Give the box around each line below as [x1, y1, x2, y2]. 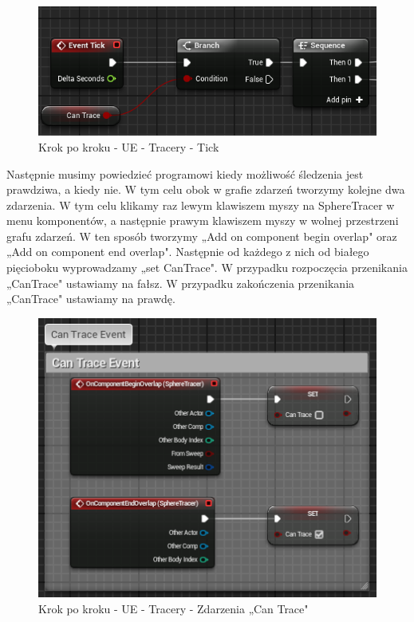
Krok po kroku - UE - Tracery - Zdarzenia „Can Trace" [38, 600, 309, 616]
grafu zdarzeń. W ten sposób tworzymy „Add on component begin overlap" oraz [6, 227, 397, 244]
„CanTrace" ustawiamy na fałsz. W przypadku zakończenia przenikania [6, 274, 355, 291]
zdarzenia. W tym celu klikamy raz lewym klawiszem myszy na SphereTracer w [6, 196, 395, 213]
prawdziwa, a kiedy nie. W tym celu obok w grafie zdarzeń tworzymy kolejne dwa [6, 181, 405, 198]
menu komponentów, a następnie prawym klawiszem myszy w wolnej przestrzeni [6, 212, 399, 229]
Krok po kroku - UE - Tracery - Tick [38, 138, 219, 155]
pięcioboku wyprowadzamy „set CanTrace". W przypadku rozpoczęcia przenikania [6, 259, 408, 276]
